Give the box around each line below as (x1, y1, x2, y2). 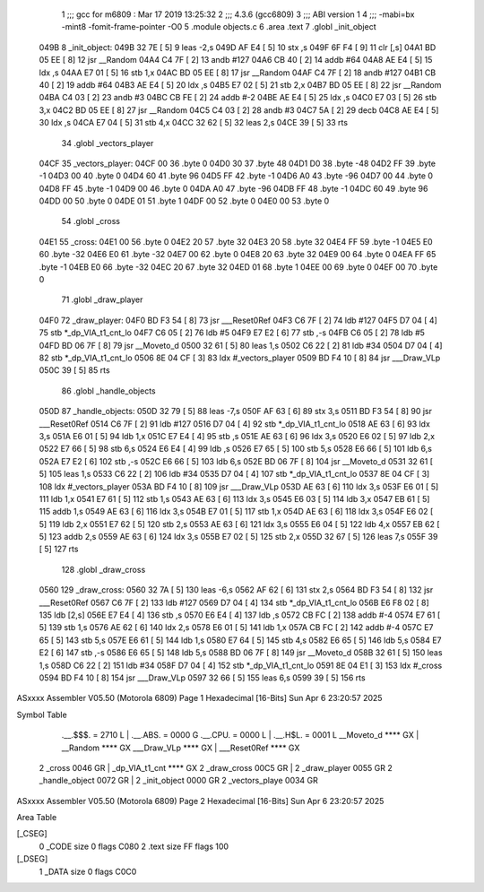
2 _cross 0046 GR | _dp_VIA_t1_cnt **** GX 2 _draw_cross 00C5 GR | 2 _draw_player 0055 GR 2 (39, 762, 393, 773)
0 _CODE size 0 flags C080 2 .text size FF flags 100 (39, 841, 229, 852)
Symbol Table (16, 709, 67, 720)
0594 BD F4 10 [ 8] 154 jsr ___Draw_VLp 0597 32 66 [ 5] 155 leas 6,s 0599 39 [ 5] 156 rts (39, 672, 367, 683)
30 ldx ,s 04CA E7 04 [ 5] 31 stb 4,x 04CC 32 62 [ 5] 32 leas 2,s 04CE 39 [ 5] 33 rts (39, 117, 349, 128)
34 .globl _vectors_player (61, 137, 154, 148)
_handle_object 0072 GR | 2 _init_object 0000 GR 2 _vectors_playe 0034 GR (39, 775, 318, 786)
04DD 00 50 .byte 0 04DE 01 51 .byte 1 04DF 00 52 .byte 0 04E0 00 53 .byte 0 (39, 195, 330, 206)
